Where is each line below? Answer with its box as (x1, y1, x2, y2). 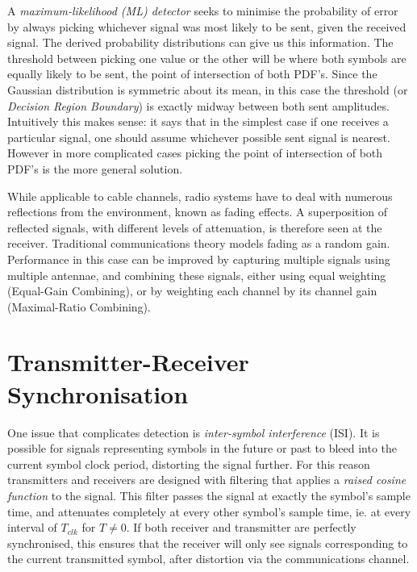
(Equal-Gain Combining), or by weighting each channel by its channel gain (7, 282, 377, 299)
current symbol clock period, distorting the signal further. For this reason (7, 455, 370, 472)
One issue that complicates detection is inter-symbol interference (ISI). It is (7, 424, 380, 440)
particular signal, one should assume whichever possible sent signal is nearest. (7, 128, 390, 145)
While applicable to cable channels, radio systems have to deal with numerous (7, 187, 393, 204)
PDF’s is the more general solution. (7, 160, 183, 177)
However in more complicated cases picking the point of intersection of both (7, 144, 383, 161)
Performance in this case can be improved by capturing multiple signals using (7, 250, 390, 267)
